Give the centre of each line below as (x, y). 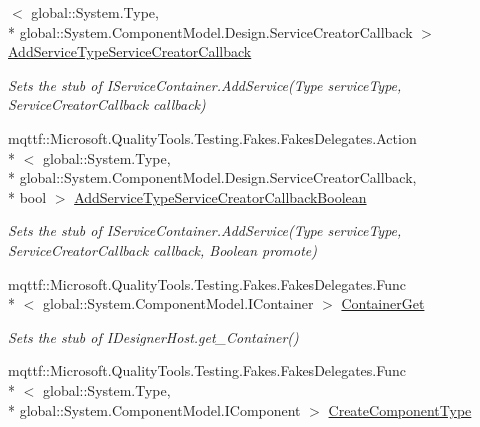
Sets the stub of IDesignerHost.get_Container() (153, 336)
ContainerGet (383, 303)
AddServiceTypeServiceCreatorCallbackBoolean (220, 196)
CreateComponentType (400, 409)
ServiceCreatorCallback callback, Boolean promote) (163, 249)
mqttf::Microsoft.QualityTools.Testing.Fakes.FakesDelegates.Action (212, 137)
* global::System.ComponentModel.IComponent (154, 409)
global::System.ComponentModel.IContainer (178, 303)
